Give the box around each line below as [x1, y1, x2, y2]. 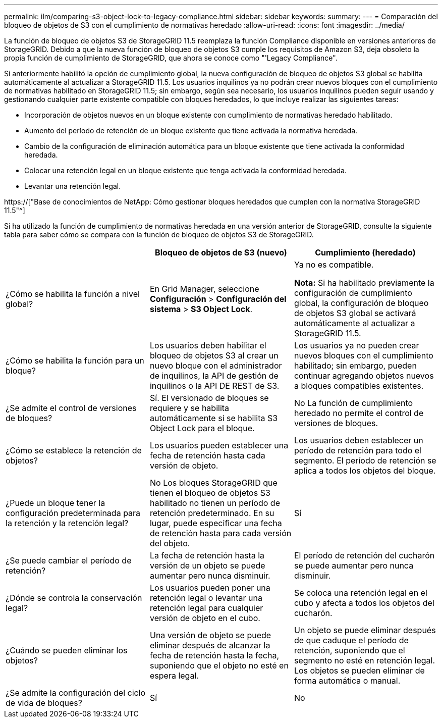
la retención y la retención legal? [6, 518, 129, 528]
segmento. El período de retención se [294, 455, 436, 466]
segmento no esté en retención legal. [294, 655, 435, 665]
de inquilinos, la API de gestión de [149, 371, 279, 381]
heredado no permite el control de [294, 408, 424, 418]
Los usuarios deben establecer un [294, 435, 423, 445]
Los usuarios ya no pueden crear [294, 340, 419, 350]
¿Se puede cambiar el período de [6, 555, 132, 565]
